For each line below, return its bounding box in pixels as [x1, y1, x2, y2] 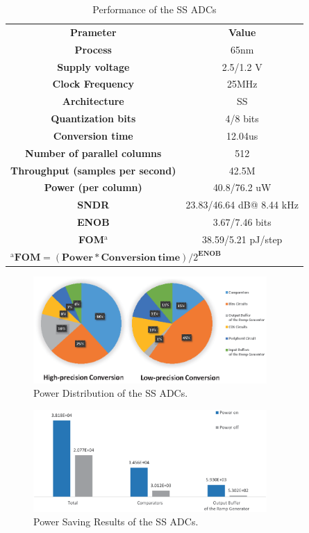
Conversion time [53, 128, 133, 142]
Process [74, 42, 112, 56]
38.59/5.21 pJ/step [202, 231, 283, 246]
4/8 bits [225, 111, 259, 126]
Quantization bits [51, 111, 136, 126]
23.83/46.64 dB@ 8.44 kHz [185, 197, 299, 212]
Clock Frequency [52, 76, 134, 91]
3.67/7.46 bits [212, 215, 272, 229]
